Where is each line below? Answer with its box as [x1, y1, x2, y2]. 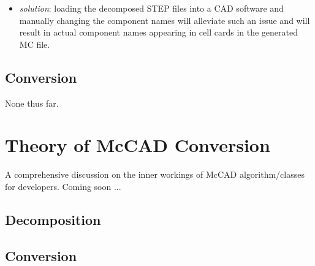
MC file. [19, 37, 50, 50]
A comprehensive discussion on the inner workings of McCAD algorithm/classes [5, 168, 305, 181]
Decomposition [5, 210, 101, 229]
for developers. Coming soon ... [5, 180, 121, 192]
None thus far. [5, 96, 59, 109]
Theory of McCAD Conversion [5, 132, 270, 158]
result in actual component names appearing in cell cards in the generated [19, 26, 298, 39]
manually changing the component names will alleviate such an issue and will [19, 13, 310, 26]
